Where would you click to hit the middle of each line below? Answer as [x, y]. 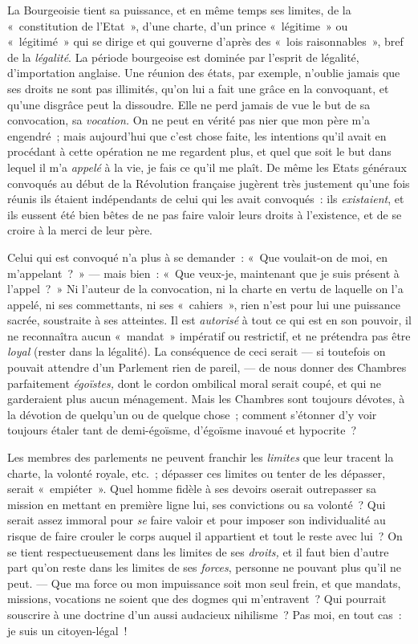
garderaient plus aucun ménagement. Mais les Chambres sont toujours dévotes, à [206, 399]
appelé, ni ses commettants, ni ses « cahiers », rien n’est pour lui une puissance [204, 304]
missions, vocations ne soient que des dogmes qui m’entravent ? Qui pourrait [197, 599]
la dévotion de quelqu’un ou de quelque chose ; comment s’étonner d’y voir [192, 414]
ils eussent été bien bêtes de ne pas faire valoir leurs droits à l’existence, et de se [205, 214]
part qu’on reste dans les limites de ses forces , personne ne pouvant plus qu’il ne [205, 567]
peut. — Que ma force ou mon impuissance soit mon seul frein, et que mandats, [204, 583]
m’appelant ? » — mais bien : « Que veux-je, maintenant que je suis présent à [203, 273]
